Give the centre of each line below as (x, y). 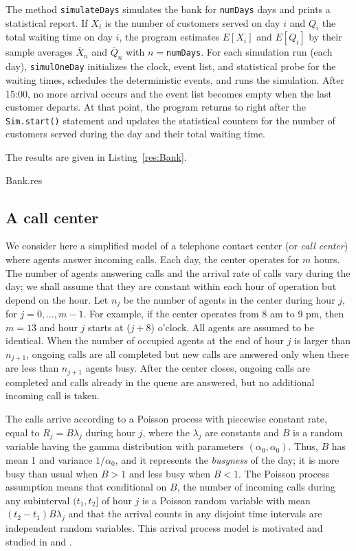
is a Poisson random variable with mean (226, 500)
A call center (52, 217)
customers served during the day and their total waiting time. (135, 134)
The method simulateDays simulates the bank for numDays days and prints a (168, 9)
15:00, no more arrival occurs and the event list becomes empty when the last (169, 93)
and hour (58, 327)
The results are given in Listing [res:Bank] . (96, 156)
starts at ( (109, 327)
